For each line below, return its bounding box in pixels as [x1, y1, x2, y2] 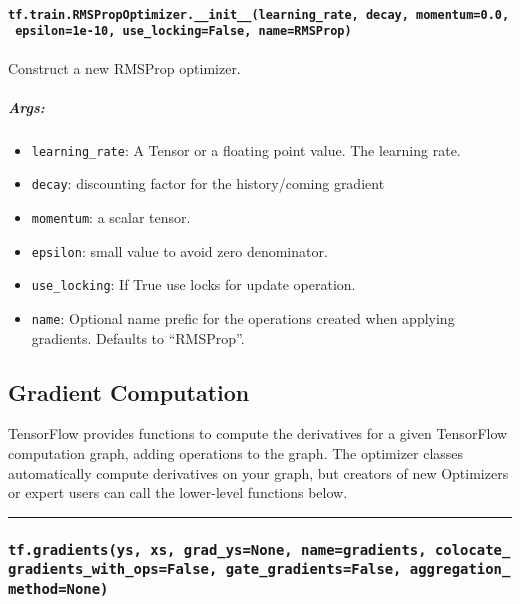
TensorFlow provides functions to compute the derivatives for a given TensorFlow [8, 423, 508, 444]
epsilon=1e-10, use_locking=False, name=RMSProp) [15, 24, 352, 39]
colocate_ [434, 541, 511, 558]
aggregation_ [409, 561, 511, 578]
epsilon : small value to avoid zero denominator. [31, 240, 328, 261]
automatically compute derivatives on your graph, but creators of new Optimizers [8, 462, 509, 483]
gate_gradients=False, [225, 561, 402, 578]
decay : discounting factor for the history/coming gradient [31, 173, 385, 194]
